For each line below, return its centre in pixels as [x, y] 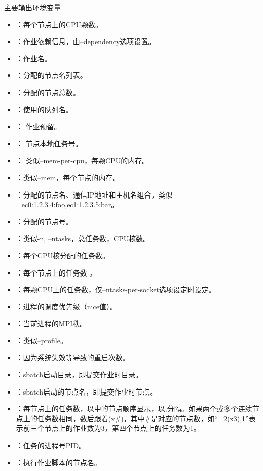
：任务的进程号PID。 [51, 445]
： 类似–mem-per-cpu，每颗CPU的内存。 [83, 160]
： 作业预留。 [39, 126]
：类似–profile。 [42, 340]
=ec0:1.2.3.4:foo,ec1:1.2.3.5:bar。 [67, 204]
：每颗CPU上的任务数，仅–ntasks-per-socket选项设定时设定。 [116, 289]
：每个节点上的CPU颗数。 [59, 24]
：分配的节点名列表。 [51, 75]
